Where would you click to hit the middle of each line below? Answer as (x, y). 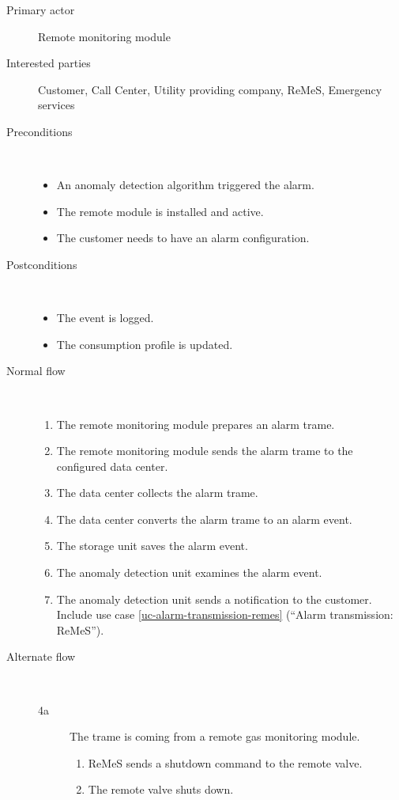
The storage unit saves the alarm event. (152, 546)
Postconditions (42, 264)
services (56, 105)
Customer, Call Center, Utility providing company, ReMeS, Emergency (210, 89)
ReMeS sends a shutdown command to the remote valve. (225, 762)
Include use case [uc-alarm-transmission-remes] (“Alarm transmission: (225, 614)
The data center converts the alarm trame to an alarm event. (204, 519)
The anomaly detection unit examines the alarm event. (189, 573)
